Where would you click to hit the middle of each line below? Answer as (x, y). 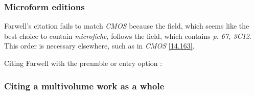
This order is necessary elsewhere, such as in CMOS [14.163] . (99, 46)
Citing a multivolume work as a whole (84, 86)
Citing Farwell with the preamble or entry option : (83, 63)
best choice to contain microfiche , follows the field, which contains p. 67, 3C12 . (128, 35)
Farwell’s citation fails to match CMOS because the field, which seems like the (127, 26)
